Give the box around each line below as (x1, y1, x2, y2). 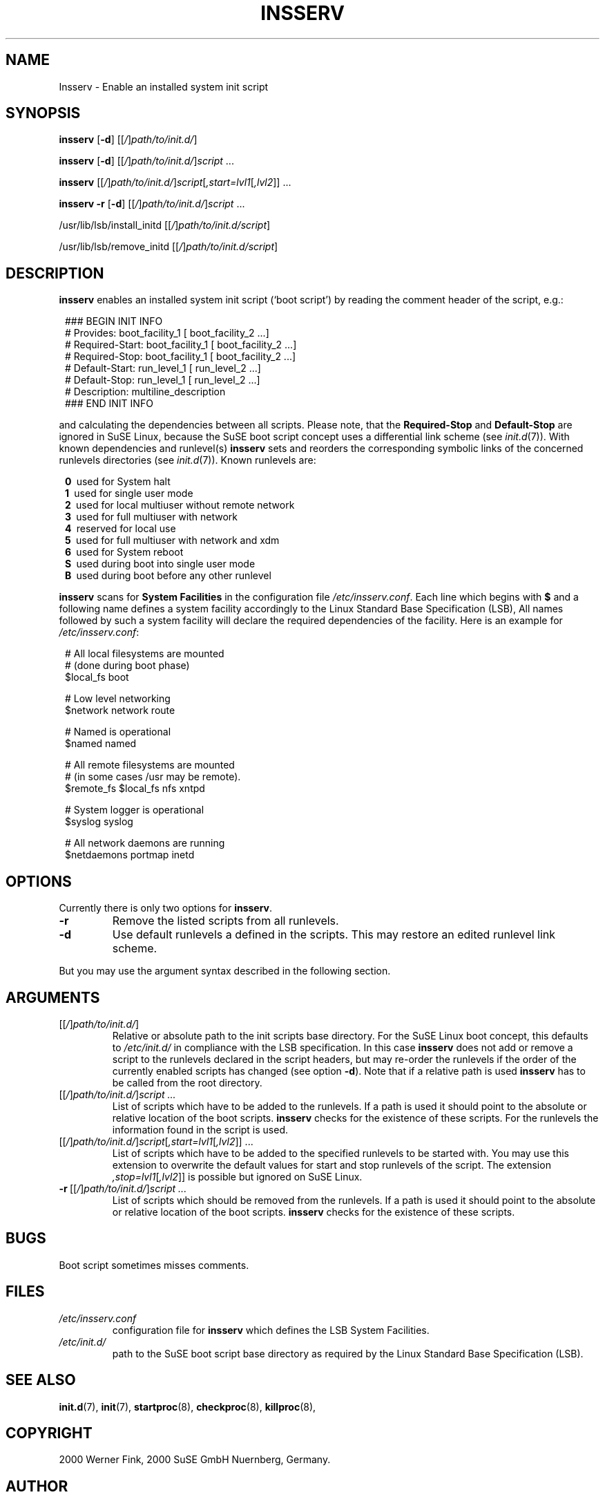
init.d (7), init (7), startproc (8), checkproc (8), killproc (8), (59, 1400, 316, 1413)
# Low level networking (65, 693, 171, 705)
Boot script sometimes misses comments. (59, 1259, 249, 1271)
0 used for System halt (65, 476, 171, 488)
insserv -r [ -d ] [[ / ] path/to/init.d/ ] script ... (59, 198, 245, 210)
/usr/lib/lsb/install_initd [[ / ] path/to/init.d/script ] (59, 219, 271, 232)
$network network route (65, 704, 175, 717)
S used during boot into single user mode (65, 558, 256, 570)
